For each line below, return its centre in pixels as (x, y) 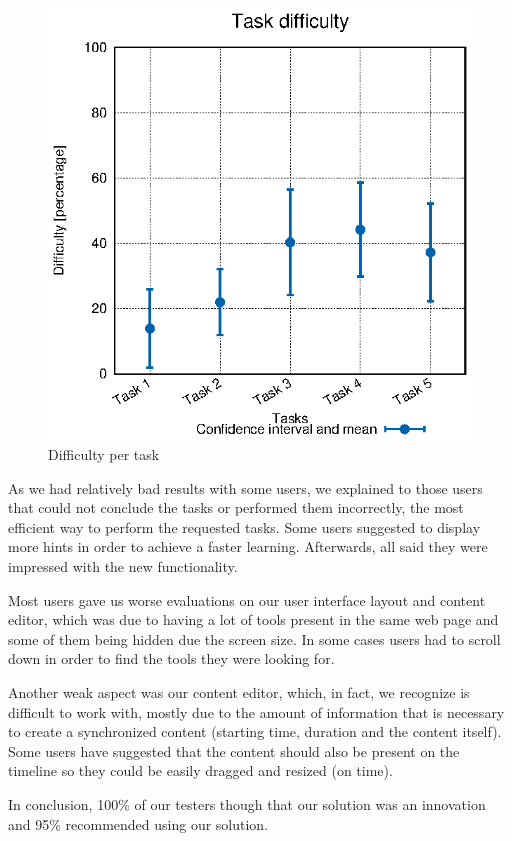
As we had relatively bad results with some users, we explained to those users (245, 487)
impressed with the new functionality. (123, 565)
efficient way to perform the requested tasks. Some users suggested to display (244, 526)
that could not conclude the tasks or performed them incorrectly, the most (236, 507)
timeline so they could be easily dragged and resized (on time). (200, 770)
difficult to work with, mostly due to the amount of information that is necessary (256, 711)
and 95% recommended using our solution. (138, 823)
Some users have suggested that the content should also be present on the (234, 750)
